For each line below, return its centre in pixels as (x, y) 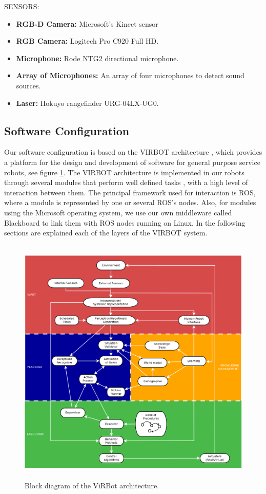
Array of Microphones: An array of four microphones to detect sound (130, 75)
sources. (28, 85)
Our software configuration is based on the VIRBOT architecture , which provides (133, 152)
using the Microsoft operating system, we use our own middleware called (118, 212)
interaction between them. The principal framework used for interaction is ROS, (130, 192)
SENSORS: (22, 6)
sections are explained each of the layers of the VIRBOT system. (106, 233)
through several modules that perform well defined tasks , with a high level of (126, 182)
